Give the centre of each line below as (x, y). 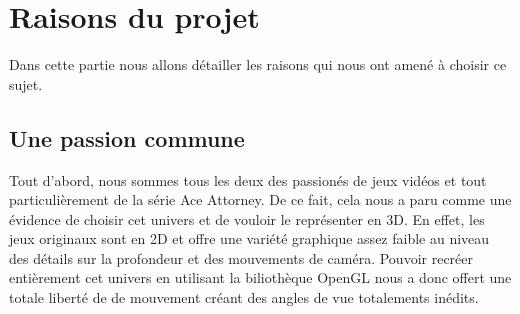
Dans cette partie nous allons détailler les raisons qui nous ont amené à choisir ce (258, 64)
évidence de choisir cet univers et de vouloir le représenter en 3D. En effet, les (247, 218)
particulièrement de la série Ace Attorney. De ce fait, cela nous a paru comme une (260, 199)
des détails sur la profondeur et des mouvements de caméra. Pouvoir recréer (241, 257)
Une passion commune (127, 137)
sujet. (26, 83)
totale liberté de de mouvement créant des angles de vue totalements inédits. (244, 297)
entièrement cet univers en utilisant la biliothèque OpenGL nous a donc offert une (260, 277)
